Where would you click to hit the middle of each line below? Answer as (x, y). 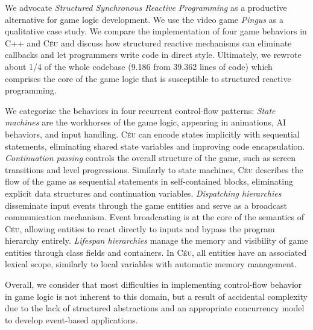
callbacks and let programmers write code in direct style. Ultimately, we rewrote (153, 55)
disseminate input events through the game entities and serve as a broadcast (146, 205)
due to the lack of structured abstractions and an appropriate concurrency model (155, 308)
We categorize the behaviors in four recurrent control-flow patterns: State (140, 110)
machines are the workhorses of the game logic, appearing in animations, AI (146, 122)
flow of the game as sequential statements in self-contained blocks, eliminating (149, 181)
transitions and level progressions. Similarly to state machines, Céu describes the (154, 169)
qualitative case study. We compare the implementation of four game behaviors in (156, 31)
